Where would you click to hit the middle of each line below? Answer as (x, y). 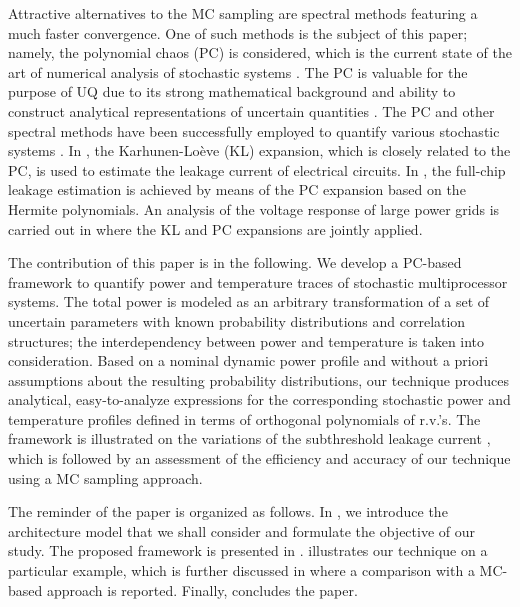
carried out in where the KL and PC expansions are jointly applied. (215, 228)
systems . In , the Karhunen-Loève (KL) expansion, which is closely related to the (259, 150)
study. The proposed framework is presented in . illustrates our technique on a (248, 550)
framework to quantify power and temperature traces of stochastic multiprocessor (258, 281)
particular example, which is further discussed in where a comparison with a (241, 570)
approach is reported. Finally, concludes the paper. (202, 589)
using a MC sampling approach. (105, 477)
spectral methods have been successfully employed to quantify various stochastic (254, 130)
